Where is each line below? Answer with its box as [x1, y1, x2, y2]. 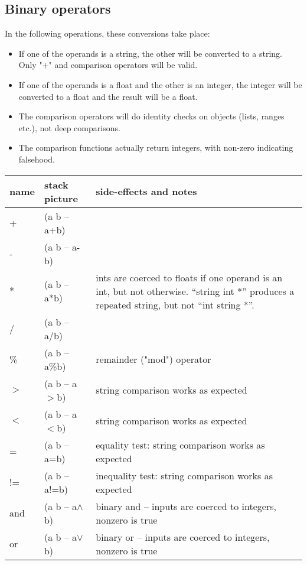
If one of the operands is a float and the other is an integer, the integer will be [18, 78, 302, 90]
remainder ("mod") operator [96, 352, 211, 366]
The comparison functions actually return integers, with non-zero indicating [18, 141, 293, 154]
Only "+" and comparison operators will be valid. [18, 59, 198, 71]
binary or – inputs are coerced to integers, [96, 530, 270, 544]
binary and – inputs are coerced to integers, [96, 499, 276, 513]
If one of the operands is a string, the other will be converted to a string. [18, 47, 282, 59]
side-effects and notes [96, 184, 197, 199]
